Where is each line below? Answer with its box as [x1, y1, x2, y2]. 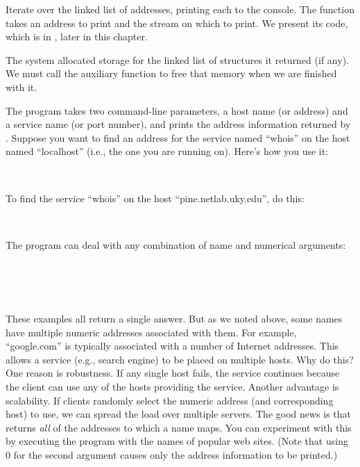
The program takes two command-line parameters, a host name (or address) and [6, 103, 348, 117]
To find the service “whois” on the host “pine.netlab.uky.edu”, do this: [6, 190, 305, 205]
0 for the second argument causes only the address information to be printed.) [6, 448, 338, 462]
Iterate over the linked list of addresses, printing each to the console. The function [6, 2, 354, 16]
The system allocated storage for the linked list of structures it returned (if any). [6, 52, 349, 67]
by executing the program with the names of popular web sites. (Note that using [6, 434, 348, 448]
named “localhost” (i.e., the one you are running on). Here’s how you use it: [6, 144, 329, 158]
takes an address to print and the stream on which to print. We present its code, [6, 15, 348, 30]
